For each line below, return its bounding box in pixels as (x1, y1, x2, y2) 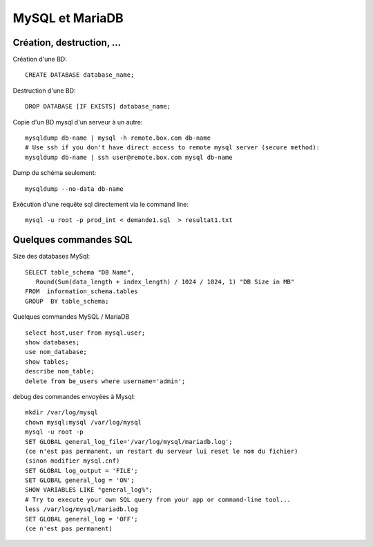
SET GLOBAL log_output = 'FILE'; (25, 467, 138, 474)
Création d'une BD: (12, 55, 67, 64)
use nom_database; (25, 348, 88, 356)
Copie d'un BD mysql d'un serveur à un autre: (12, 118, 143, 126)
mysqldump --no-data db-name (25, 185, 124, 193)
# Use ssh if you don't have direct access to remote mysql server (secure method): (25, 144, 321, 151)
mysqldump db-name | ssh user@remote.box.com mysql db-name (25, 153, 233, 161)
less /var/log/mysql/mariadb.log (25, 506, 138, 513)
